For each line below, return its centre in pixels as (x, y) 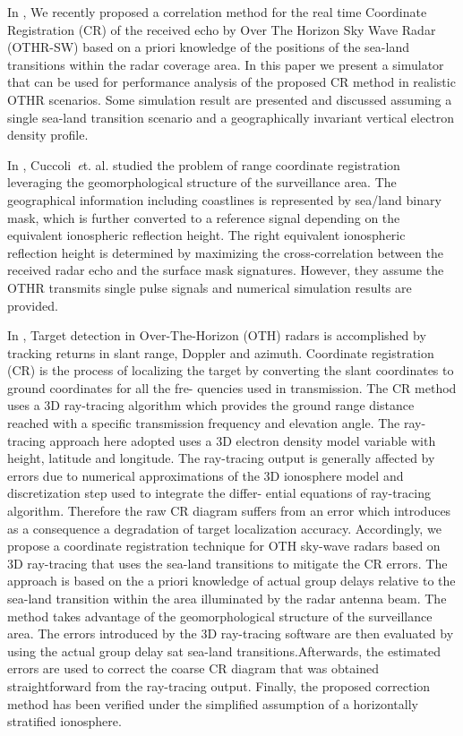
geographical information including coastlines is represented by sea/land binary (224, 199)
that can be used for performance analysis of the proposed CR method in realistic (231, 82)
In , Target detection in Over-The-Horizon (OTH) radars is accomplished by (217, 335)
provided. (33, 305)
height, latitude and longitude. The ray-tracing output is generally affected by (221, 458)
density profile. (48, 135)
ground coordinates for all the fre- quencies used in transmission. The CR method (232, 387)
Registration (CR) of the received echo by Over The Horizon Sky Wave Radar (222, 29)
